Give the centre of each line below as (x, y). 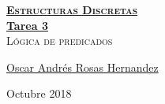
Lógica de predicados (60, 41)
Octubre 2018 (39, 93)
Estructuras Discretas (72, 9)
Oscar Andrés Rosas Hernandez (82, 67)
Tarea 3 (27, 25)
